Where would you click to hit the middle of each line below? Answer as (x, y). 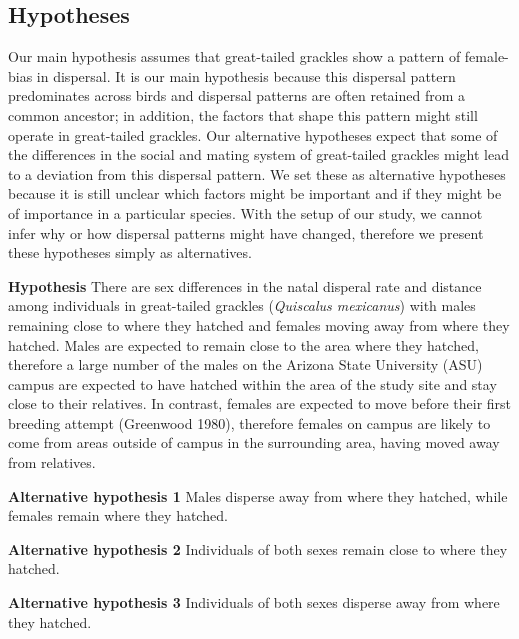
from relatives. (52, 462)
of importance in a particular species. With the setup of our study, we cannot (245, 212)
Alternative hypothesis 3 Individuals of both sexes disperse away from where (254, 602)
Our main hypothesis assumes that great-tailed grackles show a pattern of (234, 56)
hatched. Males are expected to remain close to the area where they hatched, (243, 344)
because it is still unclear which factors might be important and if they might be (255, 193)
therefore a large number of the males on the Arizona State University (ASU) (245, 364)
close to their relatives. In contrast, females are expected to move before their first (260, 403)
